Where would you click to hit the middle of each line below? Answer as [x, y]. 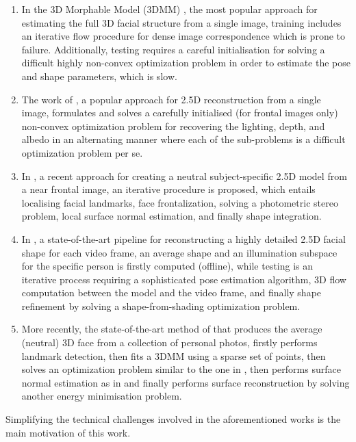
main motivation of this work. [68, 432]
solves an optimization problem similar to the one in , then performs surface [181, 369]
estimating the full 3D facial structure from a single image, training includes [181, 22]
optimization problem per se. [82, 152]
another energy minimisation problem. [102, 396]
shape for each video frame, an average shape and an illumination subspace [179, 252]
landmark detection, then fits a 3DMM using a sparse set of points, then [174, 355]
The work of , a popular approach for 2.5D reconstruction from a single [171, 99]
